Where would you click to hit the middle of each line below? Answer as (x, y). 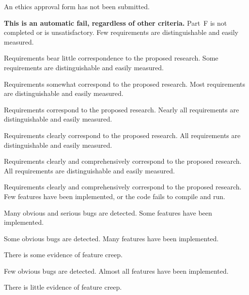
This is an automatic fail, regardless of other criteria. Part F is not (116, 23)
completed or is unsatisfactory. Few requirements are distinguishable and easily (121, 32)
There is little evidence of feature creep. (63, 287)
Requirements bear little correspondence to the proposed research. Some (111, 58)
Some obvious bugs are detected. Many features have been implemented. (111, 238)
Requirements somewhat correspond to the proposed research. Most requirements (125, 84)
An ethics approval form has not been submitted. (77, 6)
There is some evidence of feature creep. (63, 255)
